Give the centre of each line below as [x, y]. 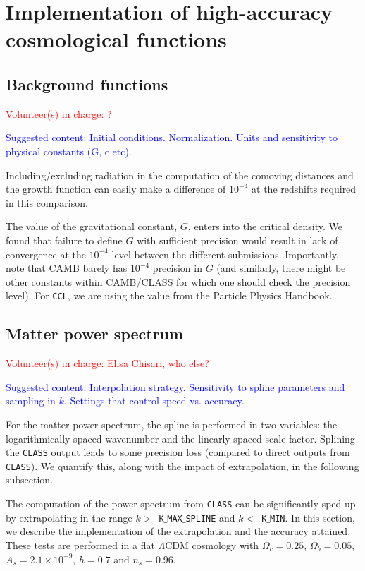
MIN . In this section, [313, 517]
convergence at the [46, 254]
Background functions [87, 84]
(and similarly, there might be [281, 268]
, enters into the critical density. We [265, 226]
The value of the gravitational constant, [92, 226]
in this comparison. [47, 202]
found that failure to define [64, 240]
